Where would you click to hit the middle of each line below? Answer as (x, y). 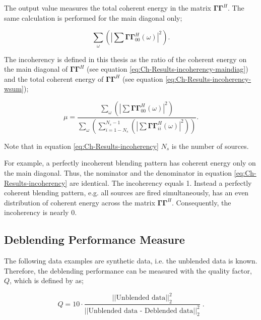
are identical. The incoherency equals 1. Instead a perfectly (160, 182)
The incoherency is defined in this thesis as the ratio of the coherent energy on (125, 59)
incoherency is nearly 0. (41, 212)
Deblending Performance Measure (94, 239)
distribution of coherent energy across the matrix (80, 202)
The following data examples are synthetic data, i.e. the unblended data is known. (131, 261)
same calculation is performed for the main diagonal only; (93, 17)
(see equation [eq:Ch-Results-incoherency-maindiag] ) (168, 69)
